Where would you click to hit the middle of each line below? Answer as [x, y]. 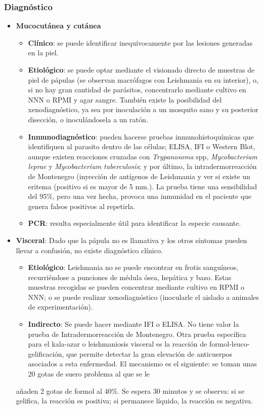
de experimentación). [60, 307]
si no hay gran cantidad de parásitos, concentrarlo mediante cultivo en [137, 90]
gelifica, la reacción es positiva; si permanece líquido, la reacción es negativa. [135, 401]
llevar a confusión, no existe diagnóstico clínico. [89, 250]
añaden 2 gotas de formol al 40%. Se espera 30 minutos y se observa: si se [130, 390]
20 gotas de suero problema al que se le [89, 374]
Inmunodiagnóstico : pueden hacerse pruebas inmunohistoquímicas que [141, 136]
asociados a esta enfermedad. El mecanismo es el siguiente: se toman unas [142, 364]
